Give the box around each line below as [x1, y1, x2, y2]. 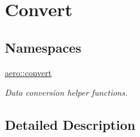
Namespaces [5, 38, 81, 56]
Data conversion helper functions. [5, 86, 128, 99]
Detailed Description [5, 115, 136, 134]
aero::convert [5, 66, 52, 78]
